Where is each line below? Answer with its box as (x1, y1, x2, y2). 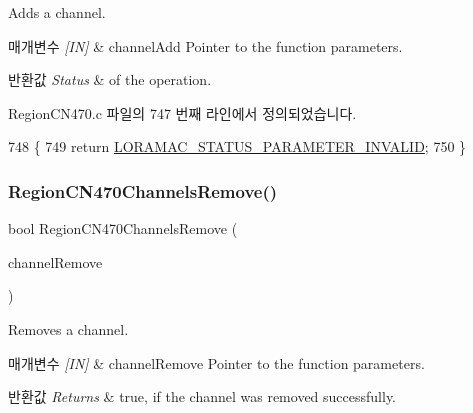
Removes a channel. (8, 318, 129, 339)
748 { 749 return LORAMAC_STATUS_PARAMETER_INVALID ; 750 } (8, 136, 467, 157)
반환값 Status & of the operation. (8, 69, 212, 90)
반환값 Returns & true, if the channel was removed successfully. (8, 386, 397, 407)
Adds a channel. (8, 2, 106, 22)
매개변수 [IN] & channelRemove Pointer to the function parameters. (8, 352, 425, 373)
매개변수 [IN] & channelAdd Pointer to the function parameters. (8, 35, 403, 56)
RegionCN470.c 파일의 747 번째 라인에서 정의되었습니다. (8, 102, 357, 123)
